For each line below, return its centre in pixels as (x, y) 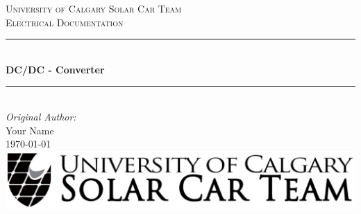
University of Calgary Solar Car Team (94, 8)
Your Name (30, 130)
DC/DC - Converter (55, 69)
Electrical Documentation (65, 22)
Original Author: (41, 116)
